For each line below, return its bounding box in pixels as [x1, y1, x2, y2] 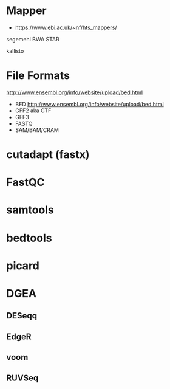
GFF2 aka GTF [15, 107, 52, 114]
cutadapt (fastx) [6, 148, 90, 162]
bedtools [6, 231, 52, 245]
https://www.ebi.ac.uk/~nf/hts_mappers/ [15, 24, 117, 31]
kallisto [6, 47, 24, 55]
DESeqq [6, 311, 38, 321]
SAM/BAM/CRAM [15, 126, 59, 134]
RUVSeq [6, 373, 39, 383]
